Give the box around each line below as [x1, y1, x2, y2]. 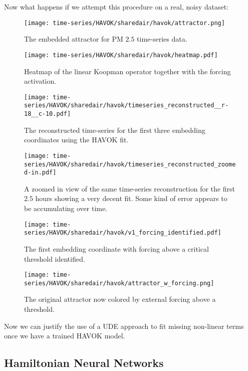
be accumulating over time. [24, 203, 108, 213]
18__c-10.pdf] [24, 110, 71, 117]
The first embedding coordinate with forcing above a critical [24, 243, 209, 254]
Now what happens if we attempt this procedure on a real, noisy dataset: [4, 2, 229, 12]
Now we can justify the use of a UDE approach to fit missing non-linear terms [4, 320, 244, 331]
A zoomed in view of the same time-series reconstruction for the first [24, 183, 235, 194]
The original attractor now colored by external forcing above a [24, 294, 216, 304]
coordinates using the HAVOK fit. [24, 134, 129, 145]
